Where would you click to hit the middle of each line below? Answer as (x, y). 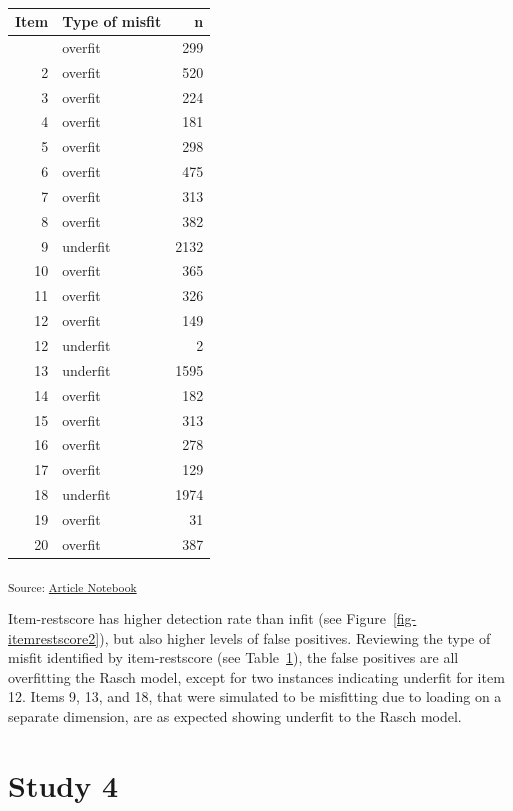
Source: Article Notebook (72, 586)
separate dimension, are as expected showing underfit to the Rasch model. (235, 715)
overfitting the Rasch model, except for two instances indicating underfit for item (256, 676)
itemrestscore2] (54, 637)
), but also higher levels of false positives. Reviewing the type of (295, 637)
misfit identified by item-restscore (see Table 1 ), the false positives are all (233, 657)
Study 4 (63, 784)
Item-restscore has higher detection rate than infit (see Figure (197, 617)
